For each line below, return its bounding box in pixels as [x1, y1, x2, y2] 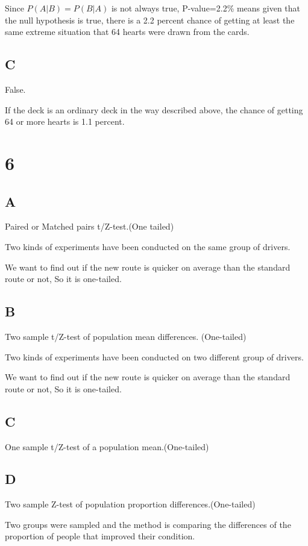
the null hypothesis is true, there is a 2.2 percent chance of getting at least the [5, 13, 295, 26]
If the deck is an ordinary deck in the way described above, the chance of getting [5, 103, 303, 116]
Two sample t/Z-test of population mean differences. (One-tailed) [5, 330, 247, 342]
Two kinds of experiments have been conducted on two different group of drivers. [5, 350, 304, 363]
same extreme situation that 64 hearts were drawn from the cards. [5, 25, 250, 38]
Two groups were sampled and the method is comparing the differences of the [5, 518, 291, 530]
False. [5, 83, 26, 95]
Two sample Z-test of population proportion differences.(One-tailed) [5, 498, 256, 510]
